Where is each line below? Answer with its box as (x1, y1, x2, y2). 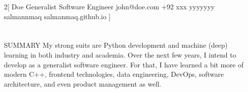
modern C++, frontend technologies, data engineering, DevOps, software (4, 69, 224, 79)
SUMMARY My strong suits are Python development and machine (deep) (4, 40, 228, 50)
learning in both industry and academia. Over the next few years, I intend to (4, 49, 236, 60)
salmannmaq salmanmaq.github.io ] (4, 11, 111, 21)
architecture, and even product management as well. (4, 78, 161, 89)
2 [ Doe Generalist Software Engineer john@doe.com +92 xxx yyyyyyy (4, 1, 215, 11)
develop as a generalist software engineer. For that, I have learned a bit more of (4, 59, 244, 69)
